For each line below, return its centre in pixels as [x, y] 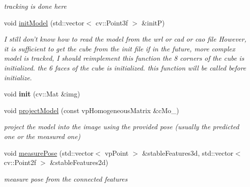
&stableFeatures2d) [79, 162]
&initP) [153, 22]
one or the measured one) [42, 136]
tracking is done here [35, 6]
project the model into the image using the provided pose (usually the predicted [122, 127]
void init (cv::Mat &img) [42, 94]
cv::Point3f [112, 22]
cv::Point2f [20, 162]
